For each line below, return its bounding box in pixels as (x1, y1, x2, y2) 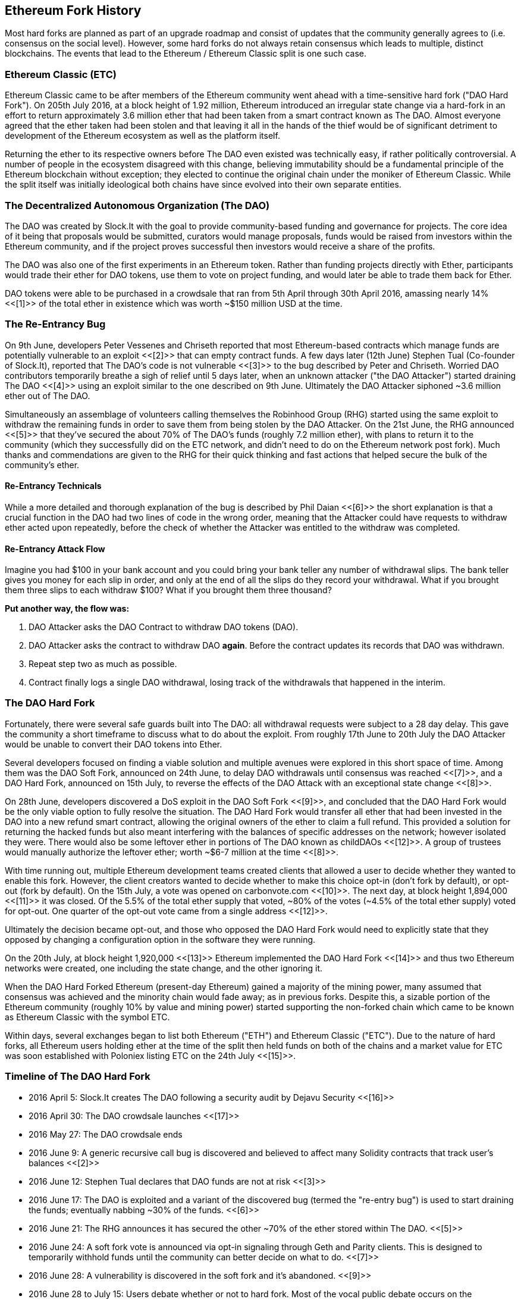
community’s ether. (5, 459, 80, 470)
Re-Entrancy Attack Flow (5, 543, 105, 554)
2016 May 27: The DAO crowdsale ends (29, 1129, 183, 1139)
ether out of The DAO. (5, 390, 90, 401)
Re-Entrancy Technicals (5, 481, 102, 491)
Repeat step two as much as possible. (29, 659, 177, 669)
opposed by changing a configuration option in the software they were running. (5, 934, 316, 945)
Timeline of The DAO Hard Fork (5, 1070, 150, 1083)
